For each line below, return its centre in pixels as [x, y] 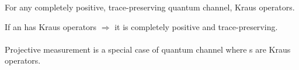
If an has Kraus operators [51, 26]
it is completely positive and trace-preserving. [196, 26]
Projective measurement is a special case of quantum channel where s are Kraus [148, 49]
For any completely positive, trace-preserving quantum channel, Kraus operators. [150, 7]
